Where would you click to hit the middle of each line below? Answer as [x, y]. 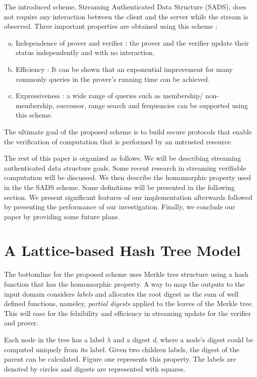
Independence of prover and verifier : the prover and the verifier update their [132, 42]
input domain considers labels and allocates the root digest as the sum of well [121, 293]
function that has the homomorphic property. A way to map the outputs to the [125, 284]
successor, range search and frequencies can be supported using [152, 105]
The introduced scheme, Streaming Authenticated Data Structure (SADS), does [125, 6]
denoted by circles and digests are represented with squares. [95, 368]
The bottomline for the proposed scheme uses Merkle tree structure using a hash [126, 274]
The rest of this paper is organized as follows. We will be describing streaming [123, 158]
